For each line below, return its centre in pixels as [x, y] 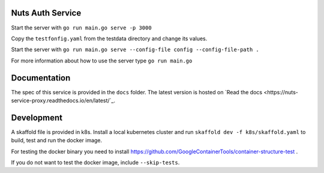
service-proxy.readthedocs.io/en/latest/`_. [63, 100]
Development [37, 117]
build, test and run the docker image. [57, 141]
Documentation [41, 78]
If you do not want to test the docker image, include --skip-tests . [95, 163]
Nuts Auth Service [46, 13]
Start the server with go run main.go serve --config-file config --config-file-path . [135, 50]
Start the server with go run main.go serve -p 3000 [82, 28]
